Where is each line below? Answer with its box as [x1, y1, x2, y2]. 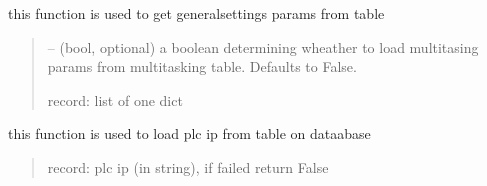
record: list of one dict [47, 89, 183, 110]
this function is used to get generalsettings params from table [8, 3, 385, 23]
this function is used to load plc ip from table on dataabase [8, 123, 371, 144]
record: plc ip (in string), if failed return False [47, 156, 329, 177]
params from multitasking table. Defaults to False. [47, 56, 357, 77]
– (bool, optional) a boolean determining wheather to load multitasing [47, 36, 479, 57]
